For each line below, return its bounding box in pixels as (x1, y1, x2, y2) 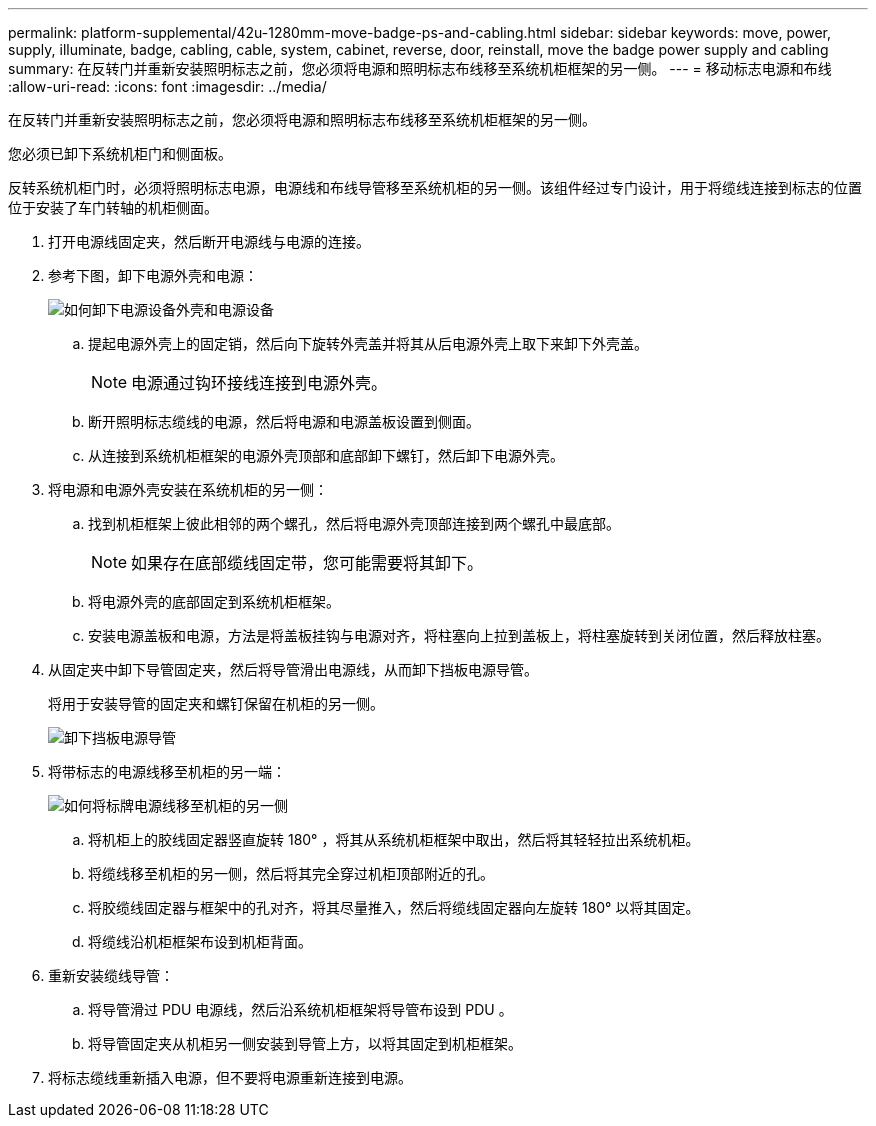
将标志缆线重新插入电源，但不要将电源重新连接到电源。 (48, 1069, 412, 1086)
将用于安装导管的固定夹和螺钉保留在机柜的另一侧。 (48, 695, 384, 712)
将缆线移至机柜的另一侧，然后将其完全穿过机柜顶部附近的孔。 (88, 865, 494, 882)
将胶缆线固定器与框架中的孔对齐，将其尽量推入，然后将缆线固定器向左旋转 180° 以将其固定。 (88, 899, 700, 916)
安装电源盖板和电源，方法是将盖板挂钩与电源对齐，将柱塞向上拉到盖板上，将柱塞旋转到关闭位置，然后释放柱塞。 (88, 627, 830, 644)
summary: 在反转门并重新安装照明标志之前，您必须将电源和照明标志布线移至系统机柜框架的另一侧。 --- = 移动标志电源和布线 (8, 60, 832, 77)
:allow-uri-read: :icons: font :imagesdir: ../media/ (8, 78, 327, 95)
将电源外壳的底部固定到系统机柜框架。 (88, 593, 340, 610)
